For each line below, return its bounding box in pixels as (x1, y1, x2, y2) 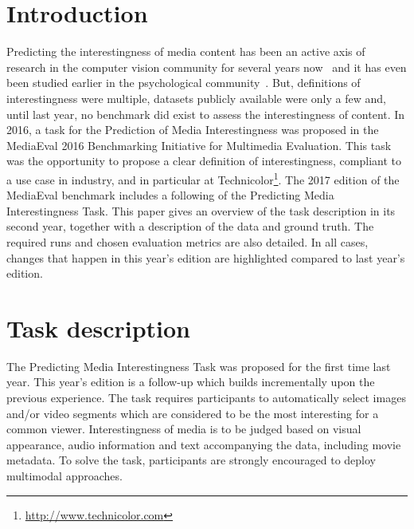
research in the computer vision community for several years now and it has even (6, 58, 407, 75)
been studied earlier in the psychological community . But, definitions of (6, 74, 361, 91)
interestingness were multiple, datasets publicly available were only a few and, (6, 89, 386, 106)
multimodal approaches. (6, 467, 123, 484)
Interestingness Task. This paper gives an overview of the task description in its (6, 202, 396, 219)
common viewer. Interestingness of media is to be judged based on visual (6, 420, 361, 437)
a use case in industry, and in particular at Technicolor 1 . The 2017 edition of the (6, 168, 400, 188)
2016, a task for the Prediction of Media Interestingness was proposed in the (6, 121, 379, 138)
